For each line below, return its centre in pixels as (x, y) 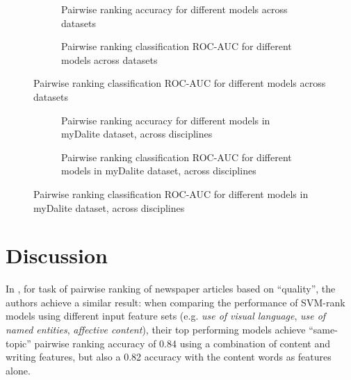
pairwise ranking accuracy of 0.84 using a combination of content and (182, 343)
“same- (323, 330)
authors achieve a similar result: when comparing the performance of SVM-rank (175, 302)
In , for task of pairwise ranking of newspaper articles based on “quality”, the (171, 289)
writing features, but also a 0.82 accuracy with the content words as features (169, 357)
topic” (18, 343)
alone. (18, 370)
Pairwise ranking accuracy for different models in (166, 120)
